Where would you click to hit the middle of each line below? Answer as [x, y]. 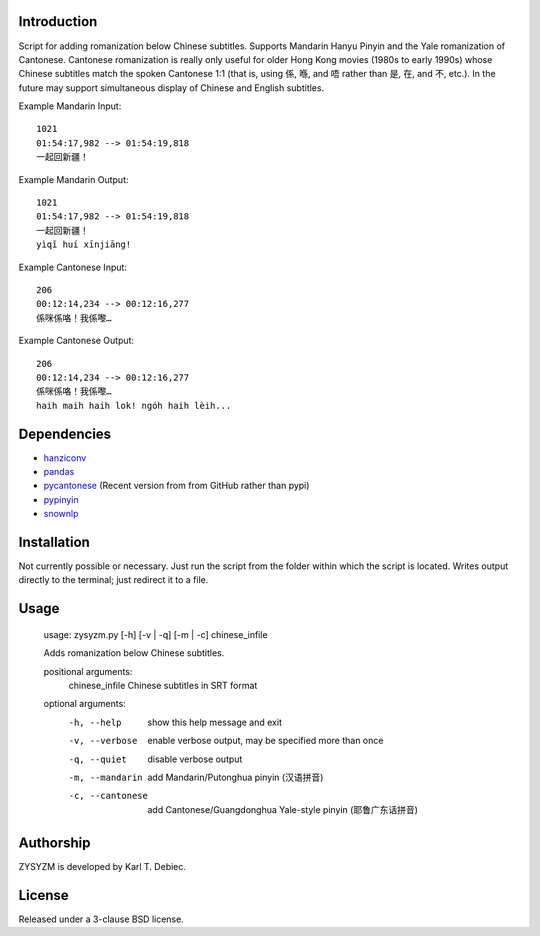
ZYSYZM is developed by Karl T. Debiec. [102, 866]
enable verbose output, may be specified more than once [265, 741]
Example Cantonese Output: [76, 341]
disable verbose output [195, 759]
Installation [54, 542]
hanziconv [65, 457]
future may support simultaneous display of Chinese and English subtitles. [171, 87]
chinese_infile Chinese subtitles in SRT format [163, 686]
